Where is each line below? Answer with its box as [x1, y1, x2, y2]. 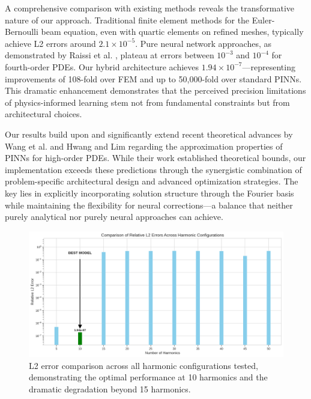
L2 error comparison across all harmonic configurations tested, [29, 359, 258, 371]
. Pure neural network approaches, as [135, 37, 271, 49]
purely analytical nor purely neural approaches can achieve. [5, 210, 223, 223]
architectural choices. [5, 108, 82, 120]
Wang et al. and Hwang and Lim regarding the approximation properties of [5, 139, 283, 152]
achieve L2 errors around [5, 37, 96, 49]
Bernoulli [5, 25, 38, 38]
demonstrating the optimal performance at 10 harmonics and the [29, 371, 268, 383]
